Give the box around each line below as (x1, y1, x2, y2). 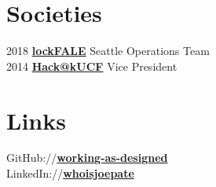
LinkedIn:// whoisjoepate (6, 165, 134, 181)
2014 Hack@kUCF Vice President (6, 57, 178, 74)
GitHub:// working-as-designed (6, 149, 168, 166)
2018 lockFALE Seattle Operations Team (6, 42, 210, 59)
